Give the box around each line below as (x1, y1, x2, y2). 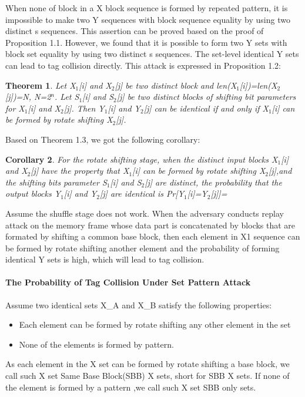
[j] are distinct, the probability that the (145, 176, 282, 188)
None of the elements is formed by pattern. (19, 338, 174, 350)
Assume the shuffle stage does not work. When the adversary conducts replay (5, 207, 284, 219)
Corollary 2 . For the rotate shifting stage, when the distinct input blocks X (5, 153, 278, 165)
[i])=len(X (239, 79, 277, 91)
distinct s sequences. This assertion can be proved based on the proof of (5, 25, 264, 37)
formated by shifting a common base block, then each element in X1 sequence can (5, 230, 300, 243)
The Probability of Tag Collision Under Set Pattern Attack (5, 276, 251, 288)
